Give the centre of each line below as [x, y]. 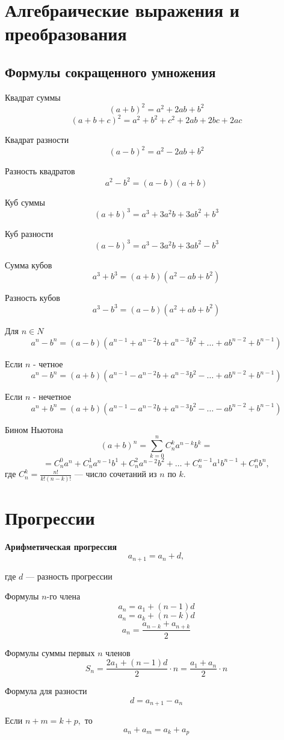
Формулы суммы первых [50, 652]
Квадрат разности [37, 140]
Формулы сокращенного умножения [110, 71]
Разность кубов [32, 298]
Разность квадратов [40, 171]
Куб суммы [25, 202]
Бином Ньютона [34, 429]
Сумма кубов [29, 264]
